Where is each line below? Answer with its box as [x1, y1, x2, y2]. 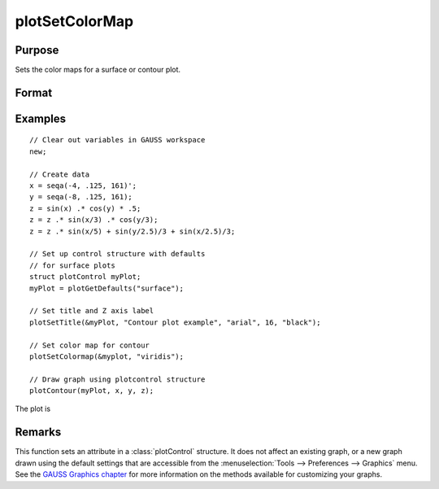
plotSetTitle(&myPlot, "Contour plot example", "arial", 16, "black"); [29, 317, 321, 327]
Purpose [15, 43, 59, 57]
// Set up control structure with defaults [29, 249, 206, 259]
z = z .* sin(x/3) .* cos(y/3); [29, 216, 159, 225]
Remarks [15, 426, 62, 439]
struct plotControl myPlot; [29, 273, 141, 282]
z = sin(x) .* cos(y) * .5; [29, 203, 141, 213]
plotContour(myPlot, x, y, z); [29, 386, 154, 395]
